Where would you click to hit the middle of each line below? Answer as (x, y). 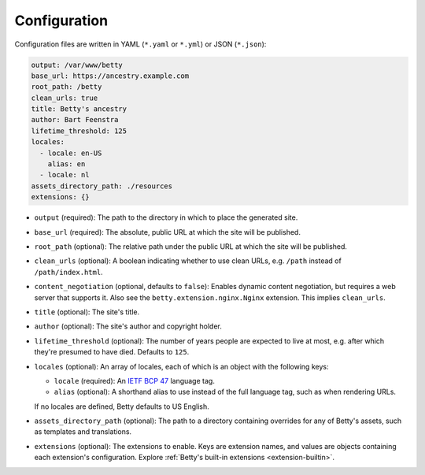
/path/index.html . (68, 272)
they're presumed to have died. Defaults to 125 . (112, 352)
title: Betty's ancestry (79, 109)
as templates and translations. (83, 432)
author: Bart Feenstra (75, 120)
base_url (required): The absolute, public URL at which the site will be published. (167, 232)
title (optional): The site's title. (87, 312)
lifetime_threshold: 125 (79, 131)
